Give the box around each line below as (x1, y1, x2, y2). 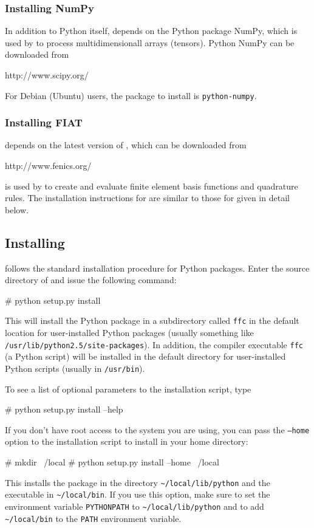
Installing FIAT (5, 115, 83, 130)
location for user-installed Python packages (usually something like (5, 326, 254, 339)
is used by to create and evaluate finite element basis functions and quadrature (5, 179, 298, 192)
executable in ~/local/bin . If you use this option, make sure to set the (5, 488, 270, 501)
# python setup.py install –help (5, 403, 123, 416)
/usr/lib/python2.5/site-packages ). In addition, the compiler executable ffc (5, 338, 303, 351)
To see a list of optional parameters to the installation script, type (5, 382, 251, 395)
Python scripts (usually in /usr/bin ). (5, 362, 145, 374)
